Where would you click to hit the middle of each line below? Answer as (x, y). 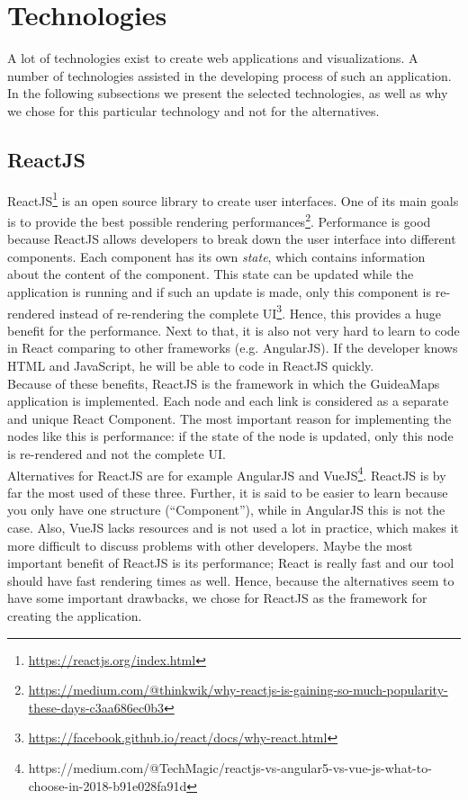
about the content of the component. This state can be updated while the (211, 274)
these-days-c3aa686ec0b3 (96, 707)
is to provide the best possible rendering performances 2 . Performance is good (219, 220)
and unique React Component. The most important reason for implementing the (229, 418)
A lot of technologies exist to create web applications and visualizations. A (213, 58)
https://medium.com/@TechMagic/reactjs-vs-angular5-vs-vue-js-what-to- (230, 767)
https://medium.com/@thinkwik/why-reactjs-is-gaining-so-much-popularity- (238, 690)
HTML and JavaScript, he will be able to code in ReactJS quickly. (191, 366)
